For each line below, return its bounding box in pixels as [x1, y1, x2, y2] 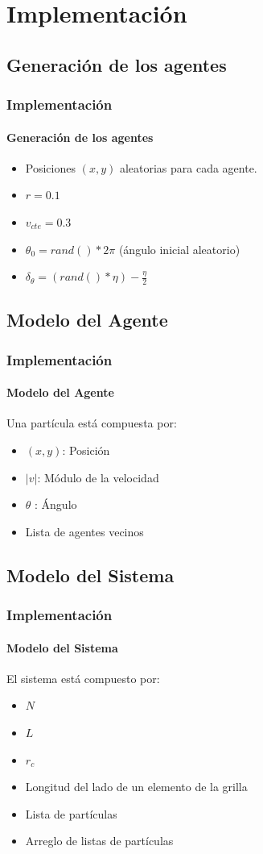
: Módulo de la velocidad [37, 469, 159, 485]
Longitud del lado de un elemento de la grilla [25, 778, 248, 795]
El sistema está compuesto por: [6, 669, 160, 686]
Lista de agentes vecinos [25, 523, 144, 539]
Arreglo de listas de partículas [25, 832, 174, 849]
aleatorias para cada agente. [119, 159, 257, 176]
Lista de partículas [25, 805, 117, 822]
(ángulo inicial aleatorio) [118, 240, 240, 257]
